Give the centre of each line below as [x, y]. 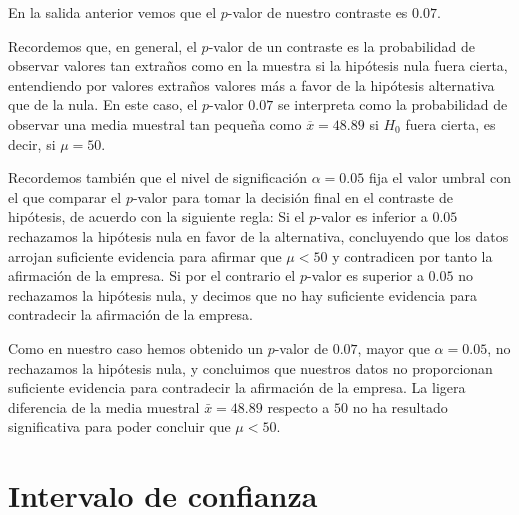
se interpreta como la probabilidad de [392, 104]
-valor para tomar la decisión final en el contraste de [292, 196]
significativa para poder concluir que [119, 426]
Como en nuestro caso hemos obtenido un [135, 347]
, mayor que [393, 347]
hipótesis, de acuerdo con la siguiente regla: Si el [156, 216]
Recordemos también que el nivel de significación [158, 177]
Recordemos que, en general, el [102, 45]
